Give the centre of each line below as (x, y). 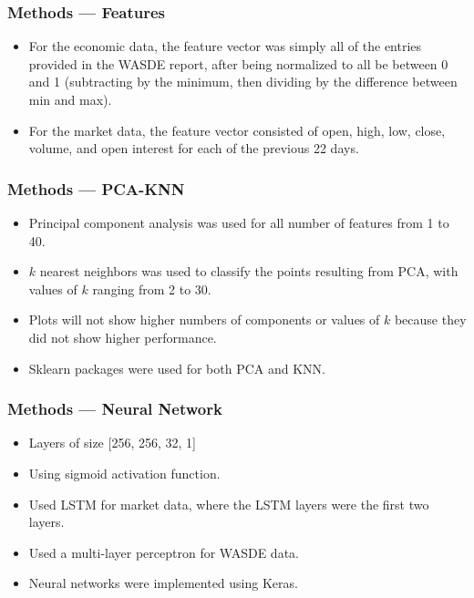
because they (430, 320)
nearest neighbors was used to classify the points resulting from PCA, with (249, 271)
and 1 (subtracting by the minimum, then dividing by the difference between (243, 82)
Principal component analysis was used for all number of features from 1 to (239, 222)
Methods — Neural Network (115, 409)
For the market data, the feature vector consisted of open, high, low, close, (237, 130)
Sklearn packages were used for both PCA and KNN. (177, 368)
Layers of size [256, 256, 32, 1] (112, 443)
